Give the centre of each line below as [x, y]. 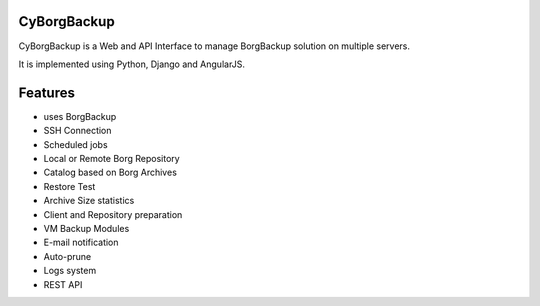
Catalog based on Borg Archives [110, 172]
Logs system [70, 271]
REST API [63, 284]
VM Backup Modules [86, 228]
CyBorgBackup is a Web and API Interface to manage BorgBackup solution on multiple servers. [214, 46]
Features [46, 92]
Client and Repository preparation [113, 214]
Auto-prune [67, 256]
